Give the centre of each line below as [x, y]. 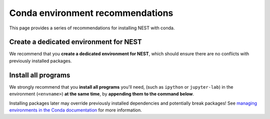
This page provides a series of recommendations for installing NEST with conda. [92, 28]
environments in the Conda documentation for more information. [75, 110]
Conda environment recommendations [91, 13]
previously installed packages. [40, 61]
